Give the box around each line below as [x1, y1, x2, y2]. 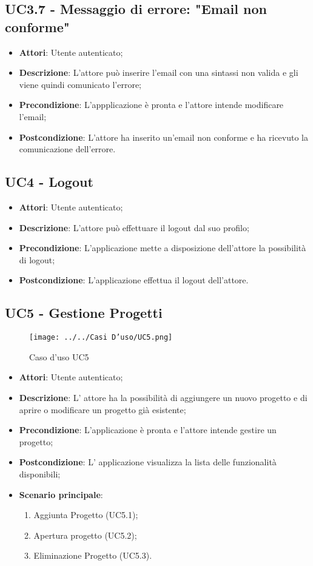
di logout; [19, 253, 55, 266]
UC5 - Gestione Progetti [5, 303, 163, 322]
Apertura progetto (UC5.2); [33, 528, 137, 541]
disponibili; [19, 467, 61, 480]
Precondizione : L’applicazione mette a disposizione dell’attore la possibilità [19, 241, 306, 254]
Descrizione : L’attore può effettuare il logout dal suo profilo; [19, 221, 249, 234]
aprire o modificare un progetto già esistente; [19, 403, 186, 416]
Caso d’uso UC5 [29, 350, 89, 363]
